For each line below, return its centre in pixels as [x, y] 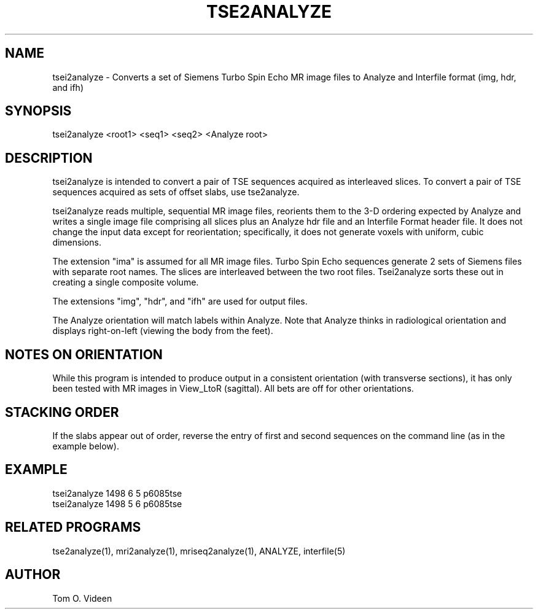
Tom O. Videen [82, 598]
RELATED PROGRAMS [73, 527]
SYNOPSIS [38, 111]
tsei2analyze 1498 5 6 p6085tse [117, 503]
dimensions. [77, 243]
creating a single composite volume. [126, 282]
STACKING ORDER [62, 412]
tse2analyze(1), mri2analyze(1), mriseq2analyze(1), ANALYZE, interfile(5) [199, 551]
